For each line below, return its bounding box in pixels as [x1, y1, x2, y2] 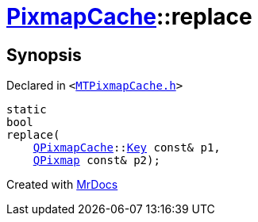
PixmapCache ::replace [6, 3, 252, 30]
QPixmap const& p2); [33, 154, 160, 167]
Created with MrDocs [6, 178, 118, 192]
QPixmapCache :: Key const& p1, [33, 141, 221, 155]
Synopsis [6, 44, 82, 65]
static [6, 103, 47, 117]
